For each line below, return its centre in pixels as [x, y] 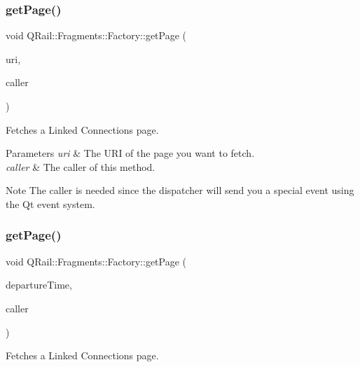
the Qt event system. [50, 203]
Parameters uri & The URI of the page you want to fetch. [130, 153]
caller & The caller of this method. [81, 166]
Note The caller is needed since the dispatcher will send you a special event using [180, 190]
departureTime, [39, 285]
